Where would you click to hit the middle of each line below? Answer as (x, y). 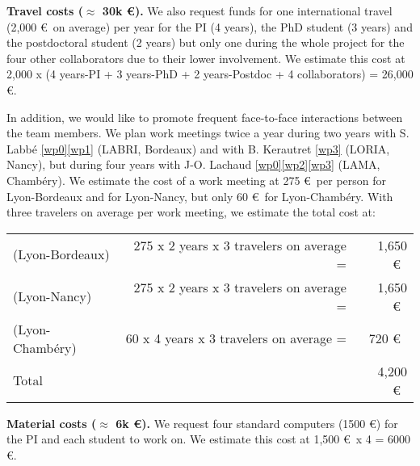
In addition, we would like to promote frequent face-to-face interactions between (205, 117)
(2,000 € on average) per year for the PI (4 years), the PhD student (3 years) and (210, 26)
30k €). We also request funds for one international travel (247, 10)
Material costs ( (52, 423)
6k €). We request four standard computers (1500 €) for (257, 423)
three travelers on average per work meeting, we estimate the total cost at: (191, 212)
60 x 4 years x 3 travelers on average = (236, 338)
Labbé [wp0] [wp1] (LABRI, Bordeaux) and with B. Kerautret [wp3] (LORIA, (198, 148)
